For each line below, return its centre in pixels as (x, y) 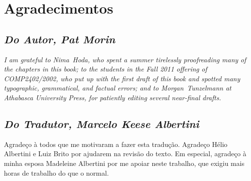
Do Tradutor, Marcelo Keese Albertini (102, 123)
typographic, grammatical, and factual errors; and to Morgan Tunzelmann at (118, 88)
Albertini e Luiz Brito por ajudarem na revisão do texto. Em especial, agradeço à (125, 154)
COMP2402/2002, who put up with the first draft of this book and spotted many (122, 78)
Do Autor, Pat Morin (60, 39)
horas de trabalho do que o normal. (57, 172)
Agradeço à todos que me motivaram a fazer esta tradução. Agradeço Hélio (116, 144)
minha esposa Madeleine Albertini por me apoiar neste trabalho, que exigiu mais (124, 163)
